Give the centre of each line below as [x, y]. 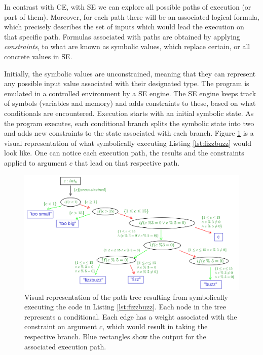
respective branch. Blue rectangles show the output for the [115, 336]
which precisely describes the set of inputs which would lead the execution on [124, 27]
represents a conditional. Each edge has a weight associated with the [131, 316]
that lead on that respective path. [127, 162]
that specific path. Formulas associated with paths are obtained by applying [122, 36]
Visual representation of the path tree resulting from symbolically [126, 297]
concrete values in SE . [38, 56]
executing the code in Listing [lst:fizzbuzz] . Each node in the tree [125, 307]
